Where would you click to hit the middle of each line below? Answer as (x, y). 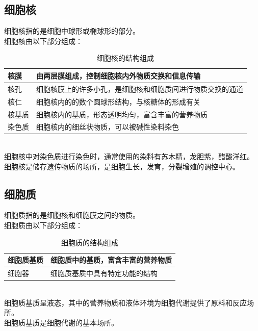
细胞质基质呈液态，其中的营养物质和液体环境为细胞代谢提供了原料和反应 (125, 302)
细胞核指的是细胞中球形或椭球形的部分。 (72, 31)
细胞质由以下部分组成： (43, 225)
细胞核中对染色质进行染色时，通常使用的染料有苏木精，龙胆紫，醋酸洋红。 (129, 156)
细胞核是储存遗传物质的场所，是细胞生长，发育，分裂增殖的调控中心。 (122, 166)
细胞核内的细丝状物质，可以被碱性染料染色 (108, 127)
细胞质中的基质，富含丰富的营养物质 (111, 260)
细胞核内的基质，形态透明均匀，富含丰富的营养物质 (122, 114)
